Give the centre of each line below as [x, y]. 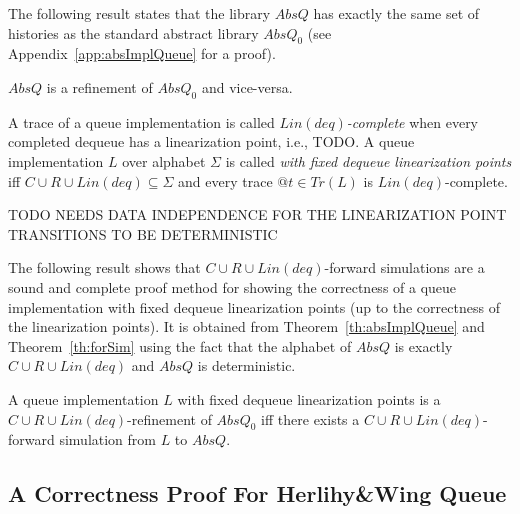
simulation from [107, 439]
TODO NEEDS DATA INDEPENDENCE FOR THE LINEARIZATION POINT [257, 214]
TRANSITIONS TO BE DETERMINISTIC [143, 233]
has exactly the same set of [396, 13]
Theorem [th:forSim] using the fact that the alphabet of [180, 345]
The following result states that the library [139, 13]
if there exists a [310, 418]
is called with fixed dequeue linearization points [368, 160]
